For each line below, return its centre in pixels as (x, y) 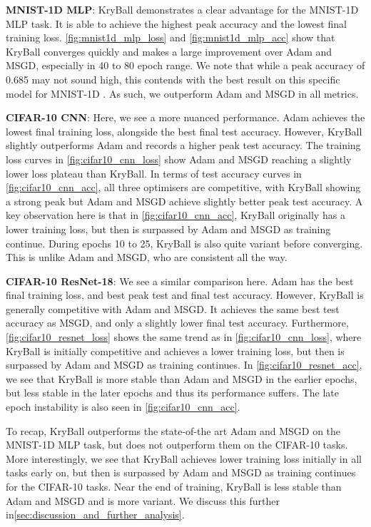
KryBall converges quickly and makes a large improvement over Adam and (169, 51)
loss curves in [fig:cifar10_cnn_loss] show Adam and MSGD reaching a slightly (179, 159)
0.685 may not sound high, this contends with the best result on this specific (173, 79)
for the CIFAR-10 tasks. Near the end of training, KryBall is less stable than (174, 486)
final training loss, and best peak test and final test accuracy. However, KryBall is (185, 295)
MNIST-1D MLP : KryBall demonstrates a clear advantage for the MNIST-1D (182, 9)
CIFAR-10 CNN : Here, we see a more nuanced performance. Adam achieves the (185, 117)
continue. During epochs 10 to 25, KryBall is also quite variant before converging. (184, 243)
